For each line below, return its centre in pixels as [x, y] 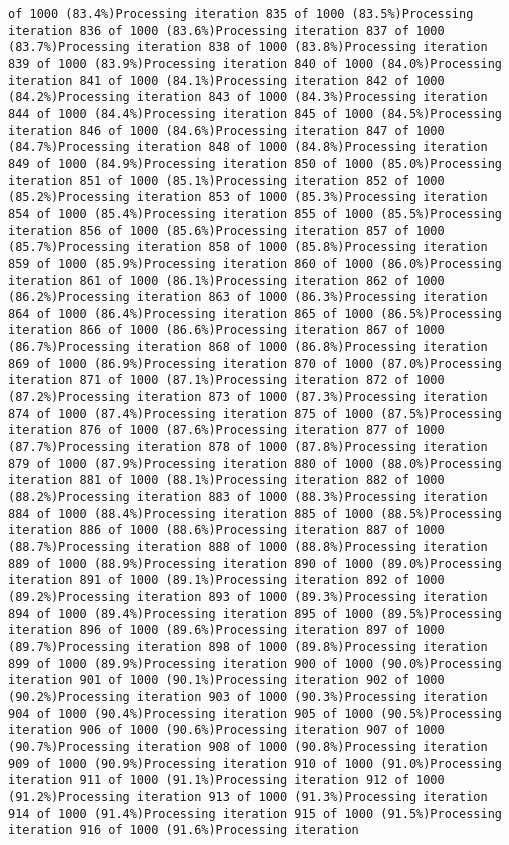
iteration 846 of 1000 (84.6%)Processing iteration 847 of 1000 [226, 130]
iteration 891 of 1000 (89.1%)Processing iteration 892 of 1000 [226, 580]
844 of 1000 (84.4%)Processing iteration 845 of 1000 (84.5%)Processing [255, 113]
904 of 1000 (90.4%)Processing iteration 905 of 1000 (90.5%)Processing [255, 713]
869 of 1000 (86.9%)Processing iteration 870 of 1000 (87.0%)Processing [255, 363]
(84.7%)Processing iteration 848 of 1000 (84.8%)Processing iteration [248, 147]
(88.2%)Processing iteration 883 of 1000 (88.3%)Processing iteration [248, 497]
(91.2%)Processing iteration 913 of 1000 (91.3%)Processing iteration [248, 796]
